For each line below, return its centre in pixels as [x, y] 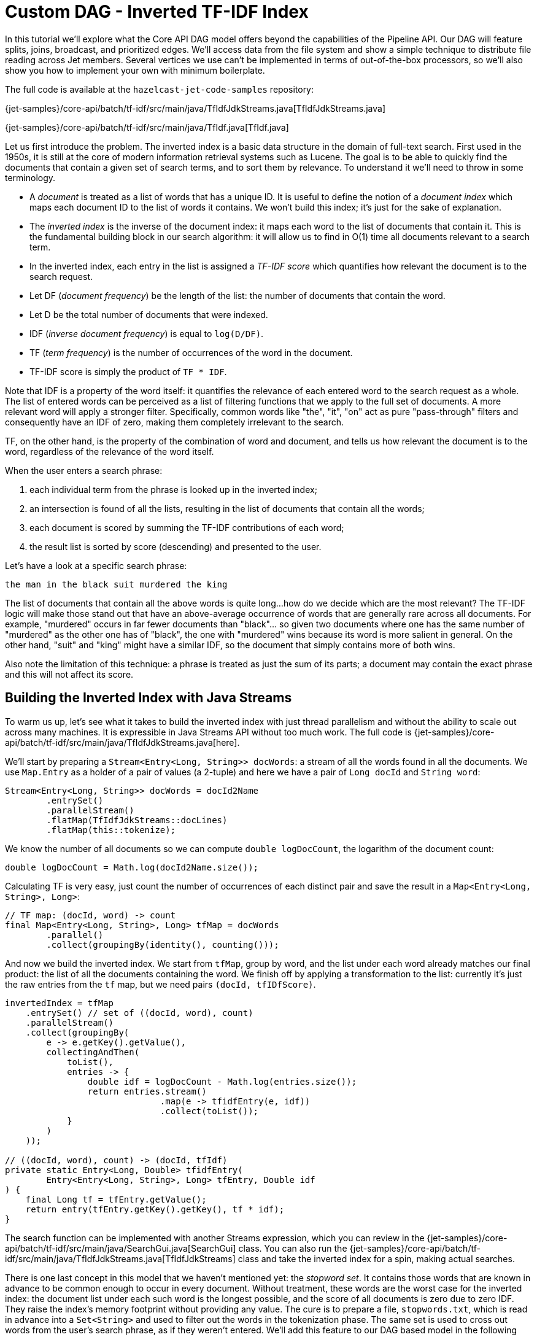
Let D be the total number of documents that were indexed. [149, 314]
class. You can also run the [293, 1248]
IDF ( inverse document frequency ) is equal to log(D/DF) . [147, 333]
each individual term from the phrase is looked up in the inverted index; [173, 489]
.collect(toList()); [209, 1111]
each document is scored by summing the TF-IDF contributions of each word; [187, 527]
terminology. [30, 177]
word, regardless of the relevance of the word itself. [110, 451]
